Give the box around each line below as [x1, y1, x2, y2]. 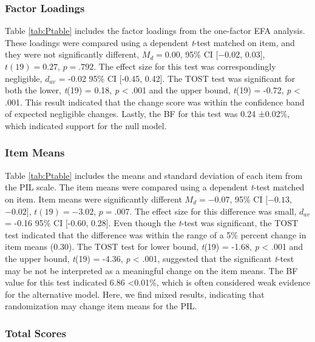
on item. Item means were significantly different [5, 192, 182, 205]
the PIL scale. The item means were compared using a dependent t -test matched [5, 181, 305, 193]
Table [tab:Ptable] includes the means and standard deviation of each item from [5, 169, 303, 181]
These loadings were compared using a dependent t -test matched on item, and [5, 36, 295, 49]
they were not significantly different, [5, 48, 140, 61]
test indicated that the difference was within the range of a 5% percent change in [5, 228, 307, 241]
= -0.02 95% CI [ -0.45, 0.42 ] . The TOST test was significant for [58, 72, 295, 84]
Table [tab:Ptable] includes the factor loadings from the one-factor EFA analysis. [5, 24, 305, 37]
